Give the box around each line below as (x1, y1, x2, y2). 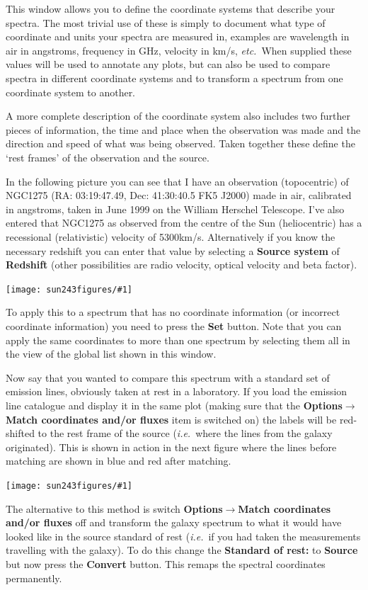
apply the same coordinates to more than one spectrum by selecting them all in (6, 332, 350, 347)
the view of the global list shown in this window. (6, 346, 217, 361)
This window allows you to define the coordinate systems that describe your (6, 1, 335, 16)
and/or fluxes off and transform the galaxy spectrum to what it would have (6, 515, 342, 530)
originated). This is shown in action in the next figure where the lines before (6, 439, 337, 454)
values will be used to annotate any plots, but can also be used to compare (6, 57, 330, 72)
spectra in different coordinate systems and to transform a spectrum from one (6, 70, 343, 85)
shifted (6, 426, 35, 441)
